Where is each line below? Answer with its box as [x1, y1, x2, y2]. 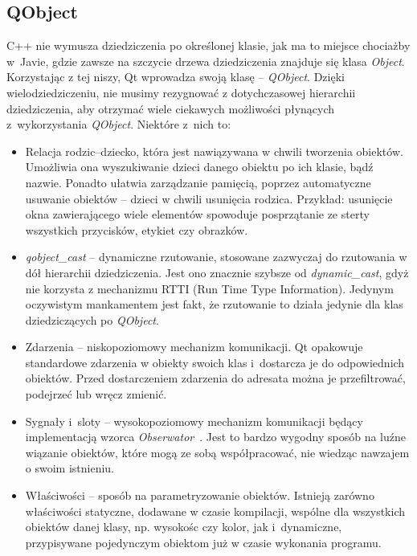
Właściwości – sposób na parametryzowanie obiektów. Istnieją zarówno [25, 487, 374, 504]
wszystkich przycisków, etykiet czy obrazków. [25, 221, 248, 238]
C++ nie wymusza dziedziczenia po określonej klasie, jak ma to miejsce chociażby [6, 37, 411, 54]
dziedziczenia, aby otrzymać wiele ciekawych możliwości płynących [6, 100, 335, 117]
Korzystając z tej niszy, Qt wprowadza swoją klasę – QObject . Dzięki [6, 68, 345, 85]
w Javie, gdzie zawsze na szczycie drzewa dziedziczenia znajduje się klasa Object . [6, 52, 405, 69]
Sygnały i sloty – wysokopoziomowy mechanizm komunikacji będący [25, 412, 363, 429]
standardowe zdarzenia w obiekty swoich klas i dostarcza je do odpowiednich [25, 354, 405, 370]
